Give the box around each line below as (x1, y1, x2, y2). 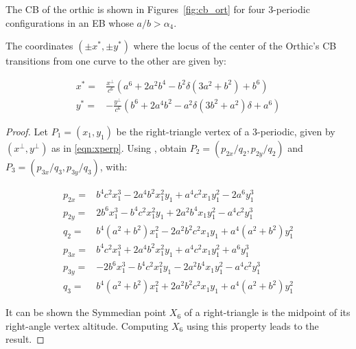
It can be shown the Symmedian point (5, 305, 167, 319)
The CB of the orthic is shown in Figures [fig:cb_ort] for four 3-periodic (5, 2, 310, 16)
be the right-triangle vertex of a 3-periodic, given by (116, 124, 335, 138)
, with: (99, 159, 128, 173)
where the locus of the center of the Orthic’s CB (133, 38, 337, 53)
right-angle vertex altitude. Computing (5, 318, 169, 333)
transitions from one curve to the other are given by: (5, 54, 226, 68)
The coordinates (5, 38, 73, 53)
